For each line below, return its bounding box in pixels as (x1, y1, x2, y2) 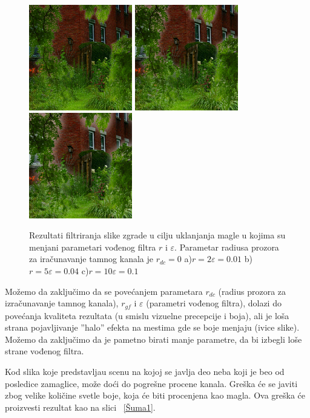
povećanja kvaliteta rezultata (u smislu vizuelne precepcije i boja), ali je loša (5, 309, 289, 322)
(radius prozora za (218, 285, 286, 297)
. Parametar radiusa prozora (174, 240, 279, 253)
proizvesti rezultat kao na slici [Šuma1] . (5, 400, 156, 413)
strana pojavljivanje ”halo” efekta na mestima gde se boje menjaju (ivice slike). (5, 321, 300, 334)
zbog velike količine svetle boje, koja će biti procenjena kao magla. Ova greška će (5, 389, 306, 402)
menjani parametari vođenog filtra (29, 240, 156, 253)
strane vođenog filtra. (5, 345, 84, 357)
